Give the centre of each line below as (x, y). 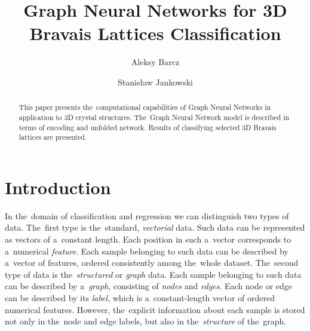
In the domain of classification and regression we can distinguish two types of (147, 215)
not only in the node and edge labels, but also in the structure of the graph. (146, 321)
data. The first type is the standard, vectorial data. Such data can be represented (155, 227)
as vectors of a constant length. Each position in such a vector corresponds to (148, 239)
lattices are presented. (53, 137)
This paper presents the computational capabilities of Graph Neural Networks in (145, 107)
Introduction (58, 187)
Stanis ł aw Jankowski (155, 82)
